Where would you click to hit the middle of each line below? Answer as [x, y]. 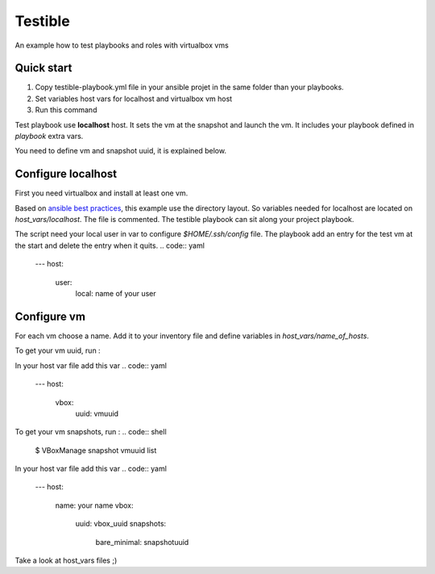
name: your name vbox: [94, 505]
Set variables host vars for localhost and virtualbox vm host [134, 98]
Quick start [43, 68]
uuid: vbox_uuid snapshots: [121, 524]
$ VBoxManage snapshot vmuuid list [96, 450]
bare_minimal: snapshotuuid [142, 542]
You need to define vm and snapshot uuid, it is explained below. [121, 151]
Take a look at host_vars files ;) [66, 560]
